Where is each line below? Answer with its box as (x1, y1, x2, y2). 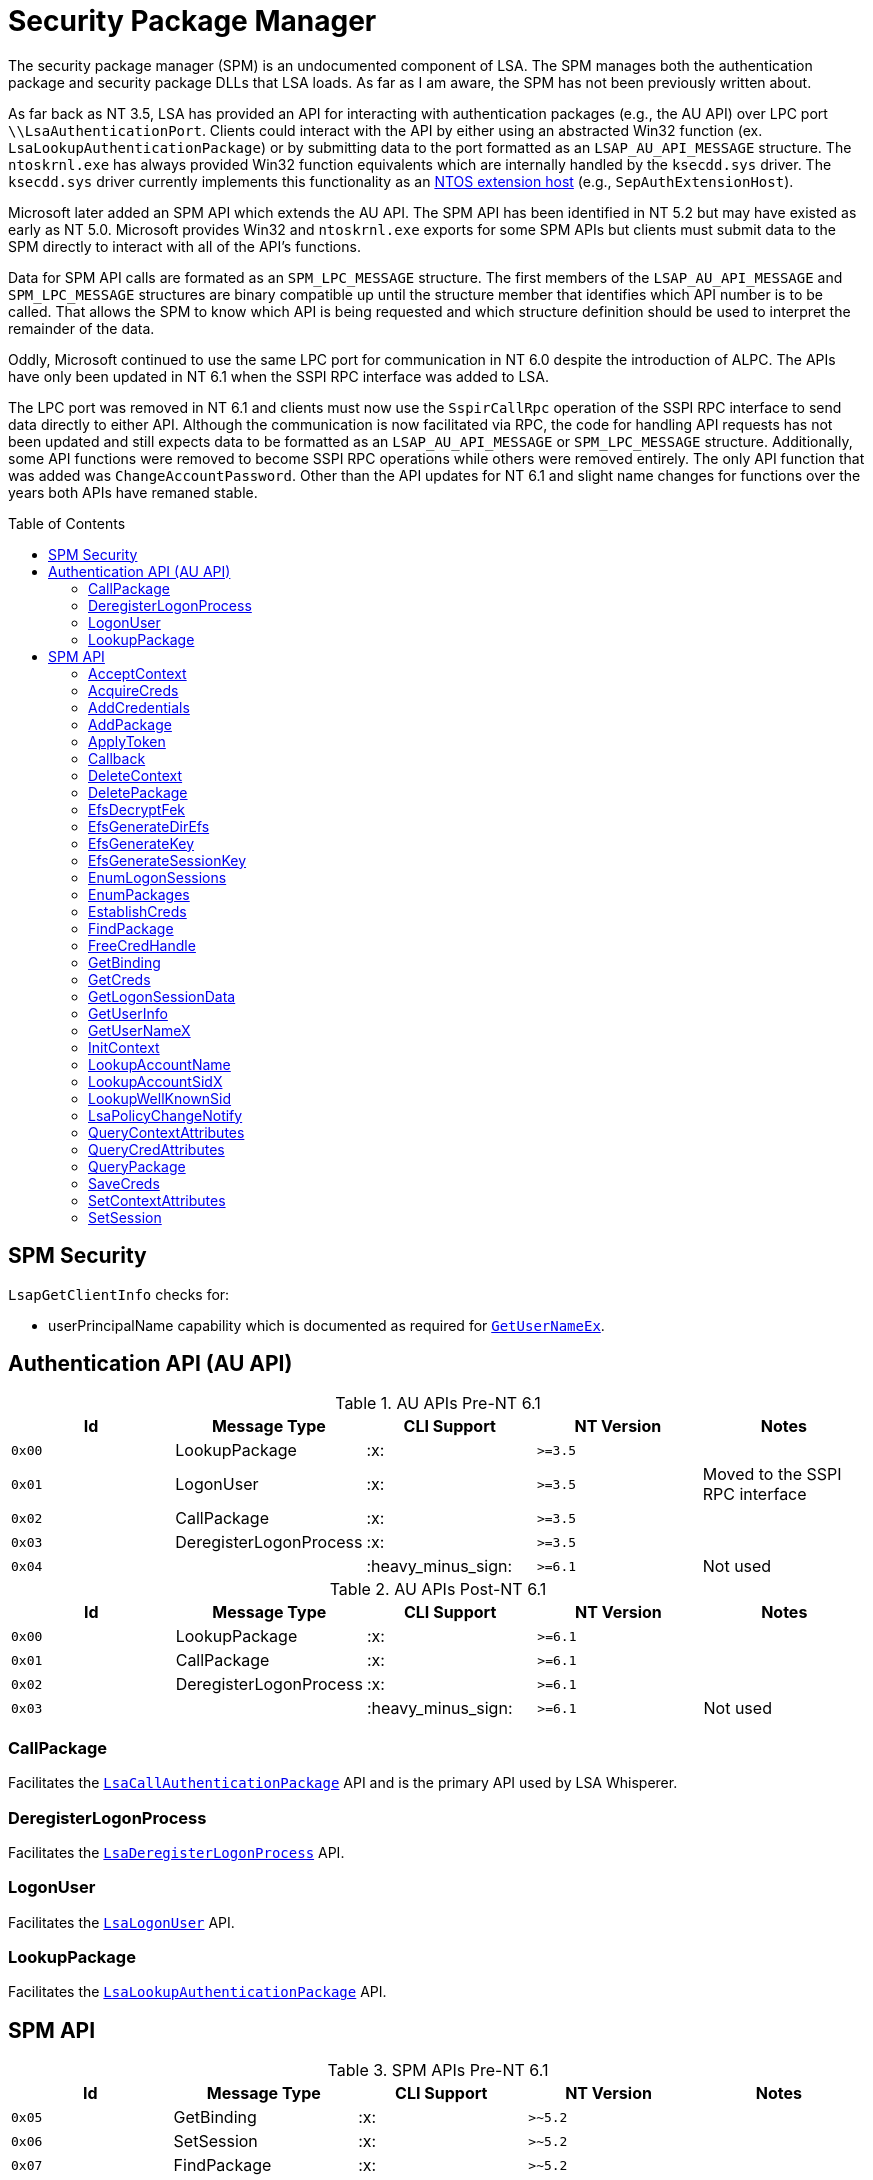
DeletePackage (88, 783, 188, 801)
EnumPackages (88, 885, 190, 903)
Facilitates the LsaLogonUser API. (8, 1913, 235, 1931)
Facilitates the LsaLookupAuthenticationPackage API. (8, 1983, 387, 2001)
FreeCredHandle (88, 936, 196, 954)
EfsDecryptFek (88, 800, 186, 818)
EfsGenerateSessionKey (88, 851, 247, 869)
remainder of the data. (8, 319, 155, 337)
